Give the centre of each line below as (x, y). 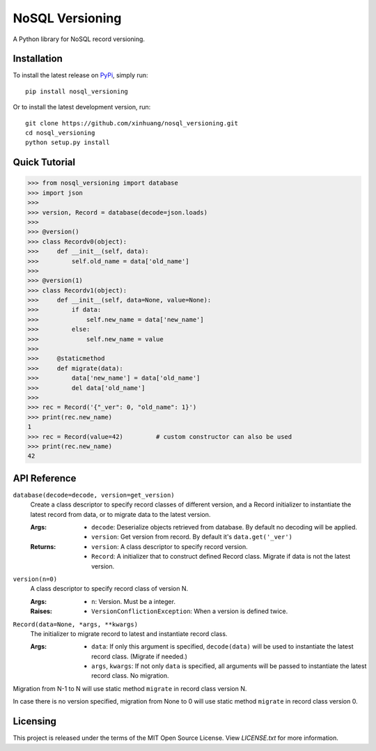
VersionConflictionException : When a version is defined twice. (190, 611)
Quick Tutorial (44, 163)
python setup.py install (68, 142)
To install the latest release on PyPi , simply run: (81, 75)
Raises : (41, 611)
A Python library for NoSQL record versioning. (79, 39)
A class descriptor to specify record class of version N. (109, 589)
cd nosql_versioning (60, 133)
